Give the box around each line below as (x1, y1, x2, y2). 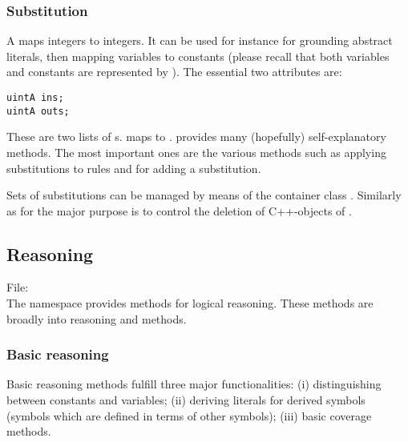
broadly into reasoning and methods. (6, 310, 187, 327)
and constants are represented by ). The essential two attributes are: (6, 63, 342, 80)
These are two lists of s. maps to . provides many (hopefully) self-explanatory (6, 128, 386, 145)
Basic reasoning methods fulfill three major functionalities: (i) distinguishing (6, 376, 382, 392)
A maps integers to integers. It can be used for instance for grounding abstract (6, 32, 393, 49)
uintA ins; (6, 92, 64, 103)
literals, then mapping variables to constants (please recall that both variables (6, 47, 390, 64)
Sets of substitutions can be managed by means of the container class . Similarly (6, 187, 402, 203)
